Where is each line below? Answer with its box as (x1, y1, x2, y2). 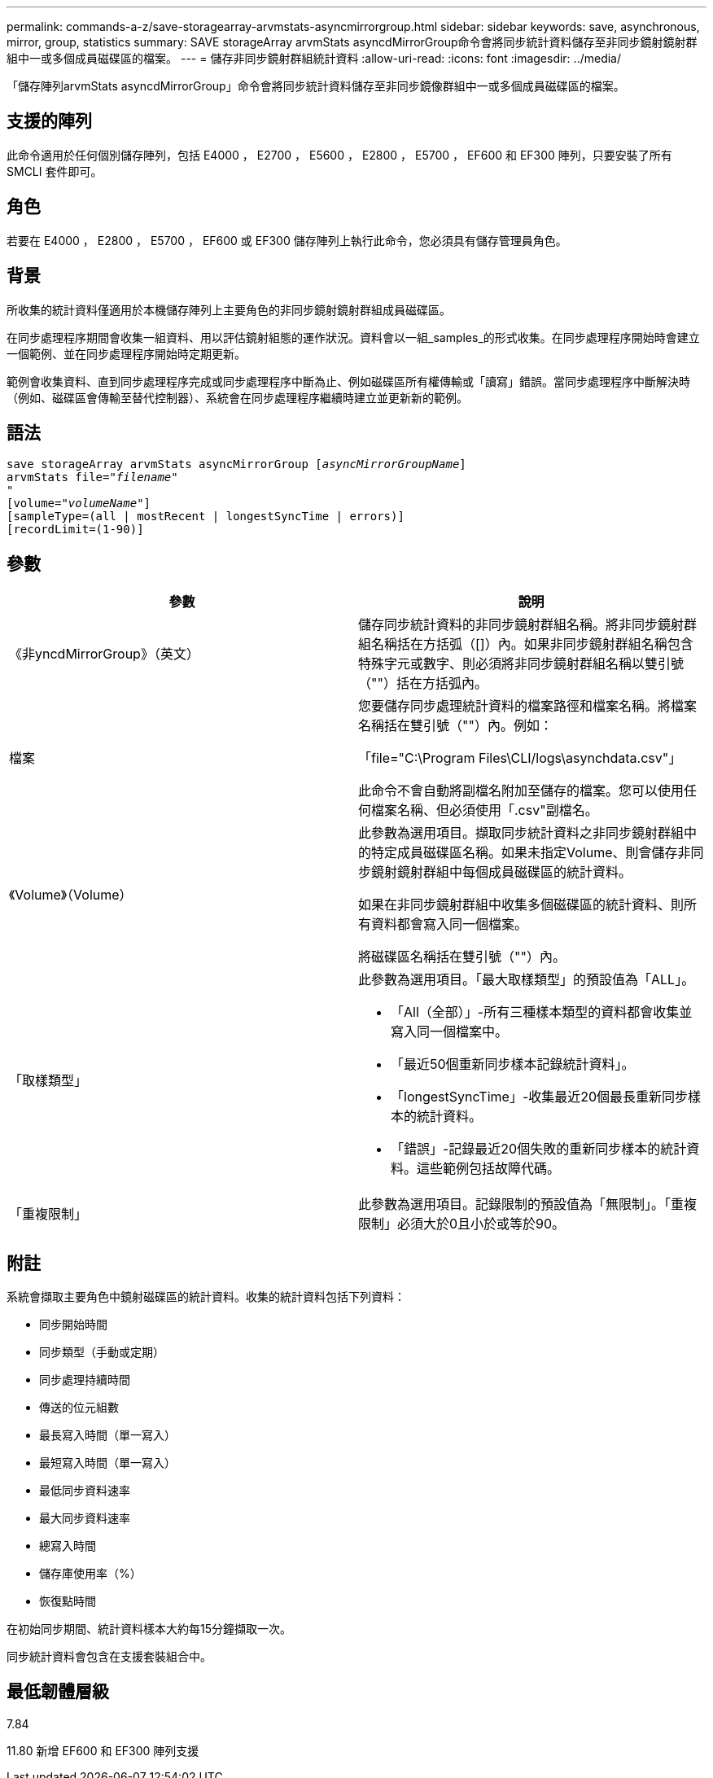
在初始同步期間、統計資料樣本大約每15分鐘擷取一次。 (7, 1622, 291, 1636)
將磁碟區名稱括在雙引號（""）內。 (358, 948, 566, 966)
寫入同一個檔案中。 (391, 1023, 509, 1040)
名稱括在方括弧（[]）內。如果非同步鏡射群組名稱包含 (371, 636, 693, 653)
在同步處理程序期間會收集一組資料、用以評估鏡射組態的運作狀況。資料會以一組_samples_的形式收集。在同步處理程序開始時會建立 (7, 330, 700, 344)
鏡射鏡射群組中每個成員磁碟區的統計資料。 (371, 864, 632, 881)
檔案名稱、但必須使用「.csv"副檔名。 (371, 802, 598, 819)
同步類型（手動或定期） (39, 1345, 164, 1360)
